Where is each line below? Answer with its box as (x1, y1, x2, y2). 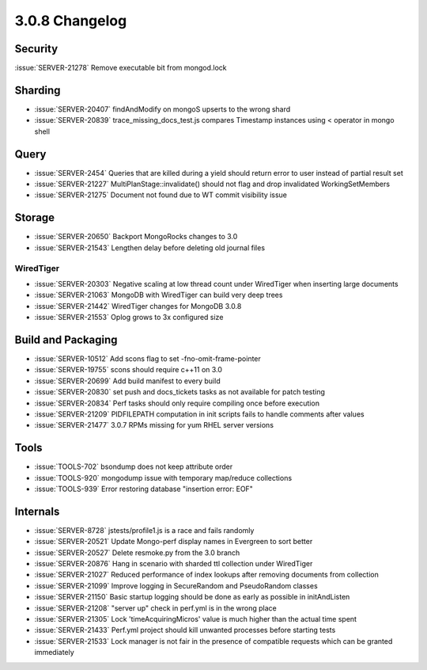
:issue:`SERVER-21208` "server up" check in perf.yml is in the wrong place (34, 603, 277, 613)
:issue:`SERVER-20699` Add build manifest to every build (34, 376, 221, 386)
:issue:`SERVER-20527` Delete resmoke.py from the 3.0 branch (34, 547, 240, 558)
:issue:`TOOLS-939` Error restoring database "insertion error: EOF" (34, 484, 253, 493)
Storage (14, 211, 55, 225)
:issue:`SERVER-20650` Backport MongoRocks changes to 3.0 (34, 232, 238, 242)
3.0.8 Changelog (14, 12, 127, 29)
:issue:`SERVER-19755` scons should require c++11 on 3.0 (34, 365, 223, 375)
